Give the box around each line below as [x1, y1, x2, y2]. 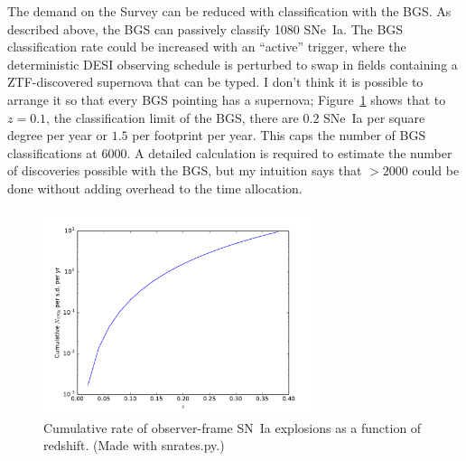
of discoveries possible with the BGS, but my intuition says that [7, 161, 362, 180]
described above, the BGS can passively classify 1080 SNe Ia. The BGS [7, 19, 404, 38]
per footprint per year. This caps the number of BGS [132, 126, 426, 145]
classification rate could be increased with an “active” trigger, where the [7, 37, 406, 56]
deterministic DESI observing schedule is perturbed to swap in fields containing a [7, 54, 458, 73]
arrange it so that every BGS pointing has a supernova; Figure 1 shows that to [7, 89, 446, 108]
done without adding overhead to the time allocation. [7, 178, 303, 197]
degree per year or [7, 126, 107, 145]
